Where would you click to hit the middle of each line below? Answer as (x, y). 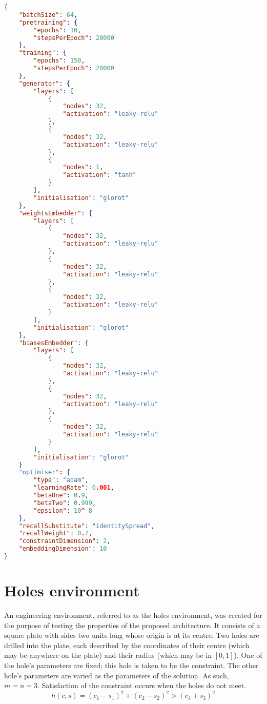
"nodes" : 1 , (83, 167)
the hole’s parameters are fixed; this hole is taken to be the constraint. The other (131, 665)
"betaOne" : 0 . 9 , (61, 495)
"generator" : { (44, 83)
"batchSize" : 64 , (48, 15)
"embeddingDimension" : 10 (63, 549)
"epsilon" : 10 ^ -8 (63, 510)
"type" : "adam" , (61, 480)
